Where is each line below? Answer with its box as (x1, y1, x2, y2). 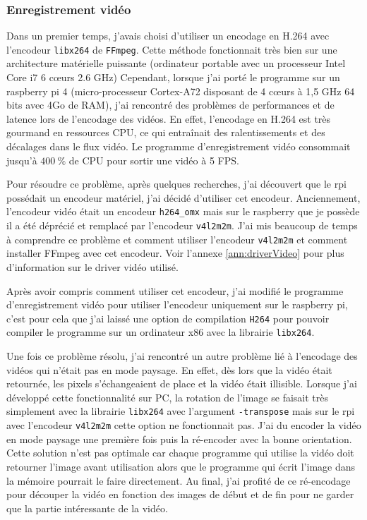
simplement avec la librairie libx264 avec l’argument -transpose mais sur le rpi (6, 404, 355, 418)
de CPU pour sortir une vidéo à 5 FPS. (68, 152, 239, 167)
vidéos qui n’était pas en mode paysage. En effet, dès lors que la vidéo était (6, 362, 332, 377)
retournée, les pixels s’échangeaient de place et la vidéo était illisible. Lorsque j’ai (6, 376, 357, 391)
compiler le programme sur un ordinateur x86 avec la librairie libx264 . (6, 325, 315, 339)
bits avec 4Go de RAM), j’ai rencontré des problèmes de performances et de (6, 97, 335, 112)
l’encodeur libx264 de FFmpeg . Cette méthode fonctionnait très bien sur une (6, 42, 337, 56)
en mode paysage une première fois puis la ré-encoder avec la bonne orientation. (6, 431, 352, 446)
